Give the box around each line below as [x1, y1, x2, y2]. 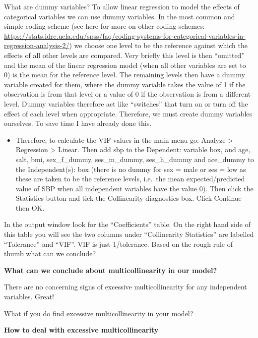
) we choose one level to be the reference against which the [69, 40, 248, 51]
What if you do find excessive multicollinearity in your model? [4, 308, 193, 318]
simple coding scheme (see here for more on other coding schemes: [4, 21, 205, 31]
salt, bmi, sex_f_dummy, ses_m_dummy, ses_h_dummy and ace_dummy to [15, 154, 254, 164]
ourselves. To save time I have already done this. [4, 118, 152, 128]
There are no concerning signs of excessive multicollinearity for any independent [4, 282, 247, 292]
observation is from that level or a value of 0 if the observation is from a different [4, 89, 251, 99]
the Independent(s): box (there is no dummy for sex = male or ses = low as [15, 164, 246, 174]
